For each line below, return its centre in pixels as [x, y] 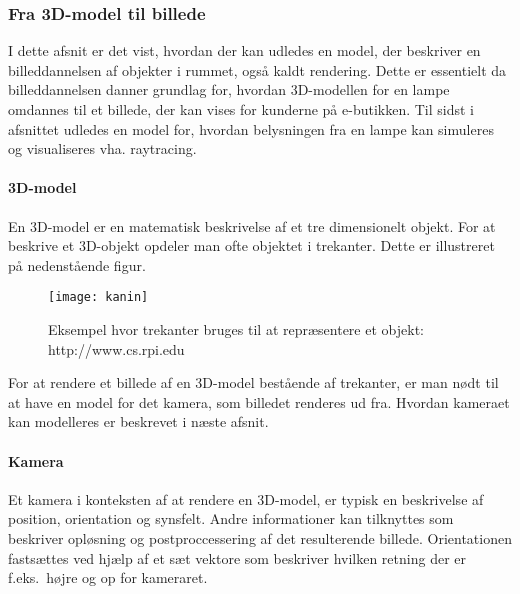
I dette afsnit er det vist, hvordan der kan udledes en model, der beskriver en [244, 50]
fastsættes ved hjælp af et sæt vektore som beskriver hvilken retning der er [237, 557]
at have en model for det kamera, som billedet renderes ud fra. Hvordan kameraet [259, 401]
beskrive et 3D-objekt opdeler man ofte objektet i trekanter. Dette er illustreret [251, 245]
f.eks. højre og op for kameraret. [108, 577]
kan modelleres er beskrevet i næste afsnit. [138, 421]
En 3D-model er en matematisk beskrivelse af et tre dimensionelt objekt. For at [252, 225]
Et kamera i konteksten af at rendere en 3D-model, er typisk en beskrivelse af [246, 498]
